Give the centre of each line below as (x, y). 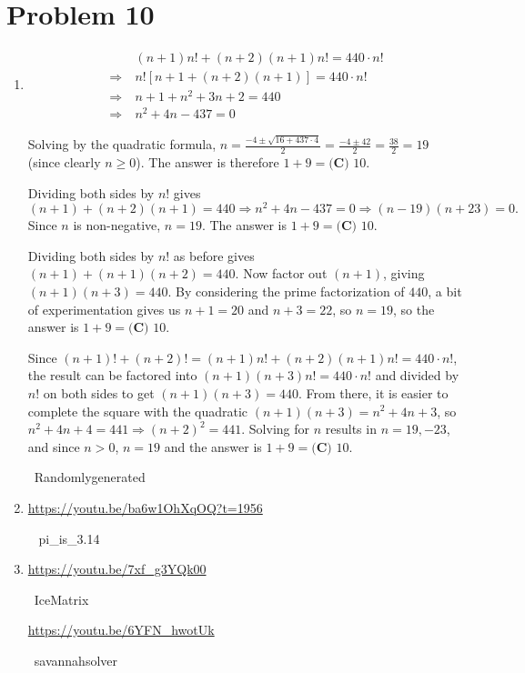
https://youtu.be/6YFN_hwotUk (121, 630)
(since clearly (64, 161)
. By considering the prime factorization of (286, 291)
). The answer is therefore (207, 161)
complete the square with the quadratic (138, 411)
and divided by (417, 375)
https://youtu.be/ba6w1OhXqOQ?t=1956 (145, 507)
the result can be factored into (112, 375)
